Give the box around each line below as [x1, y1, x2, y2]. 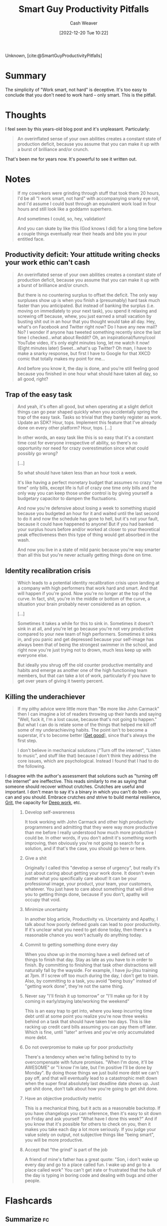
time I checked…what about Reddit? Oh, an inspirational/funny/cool [17, 334, 156, 340]
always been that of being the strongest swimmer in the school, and [17, 641, 157, 648]
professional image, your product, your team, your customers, [24, 881, 153, 886]
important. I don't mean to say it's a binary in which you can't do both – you [5, 789, 161, 794]
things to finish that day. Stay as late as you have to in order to [24, 956, 153, 962]
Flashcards [5, 1195, 52, 1206]
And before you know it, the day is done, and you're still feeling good [17, 365, 159, 371]
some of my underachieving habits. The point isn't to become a [17, 727, 148, 733]
